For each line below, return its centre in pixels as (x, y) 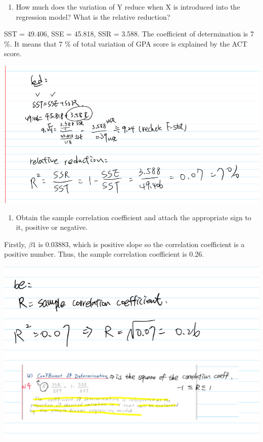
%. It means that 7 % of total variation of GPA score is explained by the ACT (126, 43)
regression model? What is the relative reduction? (93, 16)
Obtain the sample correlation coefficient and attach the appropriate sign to (134, 217)
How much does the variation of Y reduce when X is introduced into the (128, 7)
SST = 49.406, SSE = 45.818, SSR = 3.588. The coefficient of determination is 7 (129, 34)
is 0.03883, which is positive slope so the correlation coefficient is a (141, 244)
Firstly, (15, 244)
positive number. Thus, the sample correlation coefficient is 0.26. (104, 254)
